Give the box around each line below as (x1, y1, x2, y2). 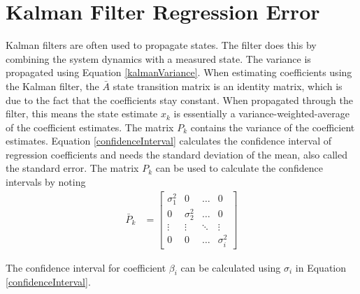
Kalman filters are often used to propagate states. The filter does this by (6, 38, 317, 52)
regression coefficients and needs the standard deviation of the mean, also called (6, 147, 347, 161)
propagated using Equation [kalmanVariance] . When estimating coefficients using (6, 65, 352, 80)
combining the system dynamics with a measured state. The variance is (6, 51, 311, 66)
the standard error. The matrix (6, 161, 139, 175)
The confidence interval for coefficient (6, 260, 166, 274)
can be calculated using (180, 260, 281, 274)
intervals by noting (6, 175, 86, 189)
